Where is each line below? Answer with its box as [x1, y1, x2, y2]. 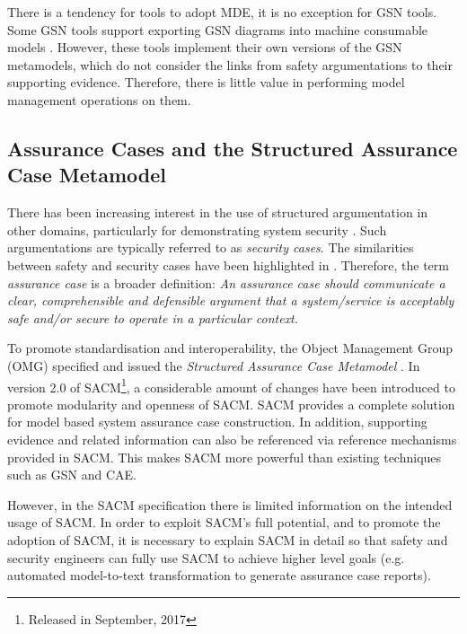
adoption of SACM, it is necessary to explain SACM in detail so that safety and [7, 530, 448, 549]
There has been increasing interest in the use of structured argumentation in [7, 203, 428, 222]
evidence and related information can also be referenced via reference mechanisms [7, 429, 457, 448]
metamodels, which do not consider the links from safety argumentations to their [7, 55, 453, 74]
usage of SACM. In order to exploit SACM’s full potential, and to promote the [7, 513, 441, 532]
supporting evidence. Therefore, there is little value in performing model [7, 73, 405, 92]
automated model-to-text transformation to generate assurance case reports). [7, 566, 431, 585]
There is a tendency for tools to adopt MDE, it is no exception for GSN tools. [7, 3, 437, 21]
